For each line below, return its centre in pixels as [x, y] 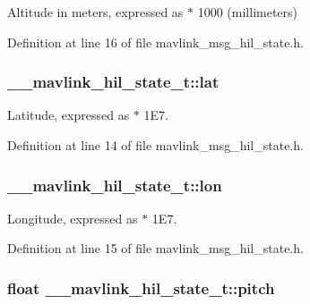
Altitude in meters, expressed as [95, 12]
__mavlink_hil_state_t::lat [113, 82]
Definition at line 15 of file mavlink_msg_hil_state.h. [155, 248]
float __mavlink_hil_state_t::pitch [141, 287]
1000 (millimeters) [248, 12]
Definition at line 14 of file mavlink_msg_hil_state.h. [155, 145]
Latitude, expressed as [69, 115]
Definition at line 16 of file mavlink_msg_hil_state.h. [155, 42]
